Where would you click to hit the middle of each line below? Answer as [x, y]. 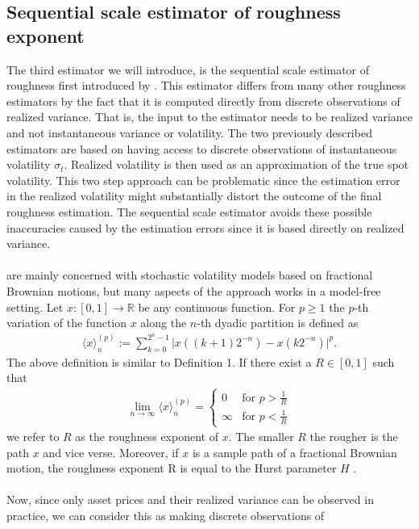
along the [164, 323]
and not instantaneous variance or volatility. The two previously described [189, 132]
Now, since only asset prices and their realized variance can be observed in [190, 500]
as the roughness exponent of [147, 437]
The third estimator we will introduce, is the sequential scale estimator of [188, 69]
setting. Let [35, 306]
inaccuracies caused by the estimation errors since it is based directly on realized [205, 227]
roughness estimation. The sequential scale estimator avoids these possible [189, 211]
